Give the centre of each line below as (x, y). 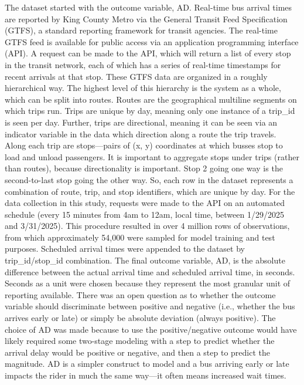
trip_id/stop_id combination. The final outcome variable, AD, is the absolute (145, 260)
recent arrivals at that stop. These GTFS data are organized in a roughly (136, 76)
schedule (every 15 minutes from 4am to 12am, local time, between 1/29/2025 (144, 214)
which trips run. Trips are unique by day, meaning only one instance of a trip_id (150, 111)
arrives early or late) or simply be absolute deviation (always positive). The (140, 318)
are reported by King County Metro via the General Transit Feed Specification (146, 18)
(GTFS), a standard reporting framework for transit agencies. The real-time (141, 30)
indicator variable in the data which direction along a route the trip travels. (141, 134)
